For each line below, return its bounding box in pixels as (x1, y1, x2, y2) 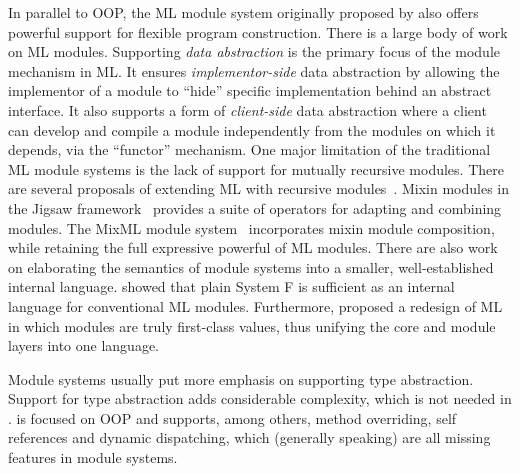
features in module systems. (8, 447, 178, 468)
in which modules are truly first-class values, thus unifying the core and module (8, 315, 496, 336)
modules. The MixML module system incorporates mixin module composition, (8, 217, 495, 238)
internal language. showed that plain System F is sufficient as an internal (8, 276, 455, 297)
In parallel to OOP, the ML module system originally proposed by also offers (8, 2, 479, 22)
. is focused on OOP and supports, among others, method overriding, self (8, 407, 457, 428)
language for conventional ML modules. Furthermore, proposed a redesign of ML (8, 295, 503, 316)
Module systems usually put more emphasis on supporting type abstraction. (8, 368, 474, 389)
